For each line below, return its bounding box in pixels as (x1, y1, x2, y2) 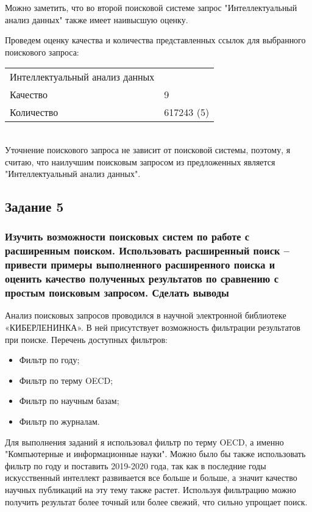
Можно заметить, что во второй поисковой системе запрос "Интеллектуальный (5, 1, 297, 13)
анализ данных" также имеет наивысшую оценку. (5, 13, 188, 26)
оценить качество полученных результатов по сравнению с (5, 271, 278, 286)
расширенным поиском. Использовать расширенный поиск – (5, 243, 290, 258)
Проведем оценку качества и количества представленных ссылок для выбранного (5, 34, 306, 46)
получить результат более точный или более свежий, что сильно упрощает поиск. (5, 495, 308, 508)
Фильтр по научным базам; (19, 394, 119, 407)
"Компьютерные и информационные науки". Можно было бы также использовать (5, 447, 306, 460)
